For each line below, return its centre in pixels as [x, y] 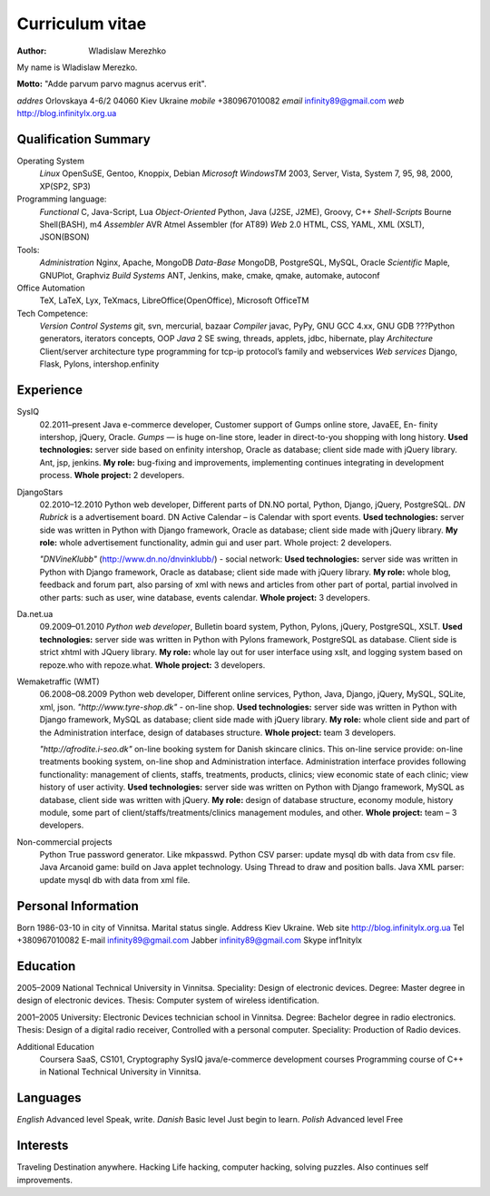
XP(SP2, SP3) [65, 186]
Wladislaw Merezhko [127, 51]
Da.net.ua [35, 614]
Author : [32, 51]
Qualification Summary [84, 139]
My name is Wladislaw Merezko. [77, 67]
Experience [50, 390]
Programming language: [62, 199]
